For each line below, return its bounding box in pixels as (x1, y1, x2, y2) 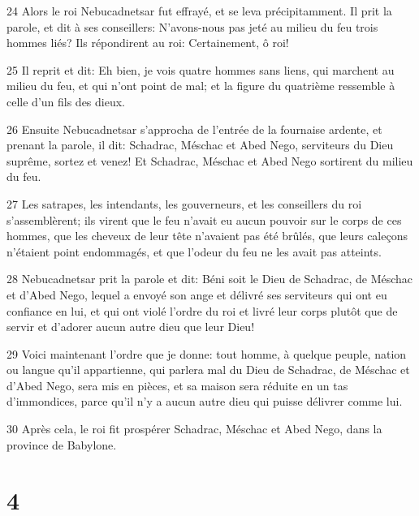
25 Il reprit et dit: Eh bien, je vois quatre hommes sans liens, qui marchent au (6, 61, 395, 78)
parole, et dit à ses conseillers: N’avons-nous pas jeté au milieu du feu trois (6, 18, 378, 35)
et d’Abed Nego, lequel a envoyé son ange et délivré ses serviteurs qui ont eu (6, 286, 387, 303)
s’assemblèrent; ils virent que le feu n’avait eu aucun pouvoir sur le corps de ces (6, 211, 402, 228)
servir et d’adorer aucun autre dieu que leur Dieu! (6, 318, 255, 335)
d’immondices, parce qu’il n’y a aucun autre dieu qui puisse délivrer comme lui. (6, 393, 403, 410)
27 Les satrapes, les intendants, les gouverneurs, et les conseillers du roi (6, 195, 362, 212)
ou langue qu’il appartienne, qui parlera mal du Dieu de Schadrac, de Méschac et (6, 361, 410, 378)
